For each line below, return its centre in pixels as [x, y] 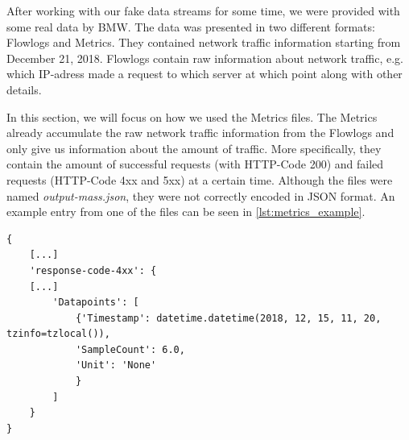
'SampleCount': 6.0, [130, 349]
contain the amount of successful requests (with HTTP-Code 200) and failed [195, 164]
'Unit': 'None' [116, 365]
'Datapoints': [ [96, 303]
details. [24, 89]
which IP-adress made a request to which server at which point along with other [204, 74]
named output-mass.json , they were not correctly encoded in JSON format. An [201, 195]
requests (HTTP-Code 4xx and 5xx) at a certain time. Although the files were [200, 179]
